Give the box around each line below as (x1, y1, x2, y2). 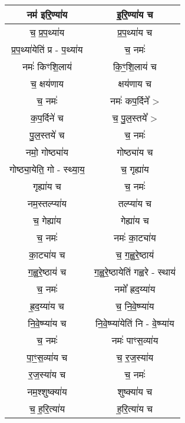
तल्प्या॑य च (118, 196, 152, 211)
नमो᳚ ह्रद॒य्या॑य (114, 282, 156, 296)
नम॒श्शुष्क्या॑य (27, 385, 67, 399)
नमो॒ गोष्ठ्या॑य (25, 145, 68, 159)
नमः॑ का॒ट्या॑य (114, 231, 156, 245)
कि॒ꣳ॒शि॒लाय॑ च (113, 60, 157, 74)
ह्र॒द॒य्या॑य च (29, 299, 64, 313)
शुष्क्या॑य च (117, 385, 153, 399)
